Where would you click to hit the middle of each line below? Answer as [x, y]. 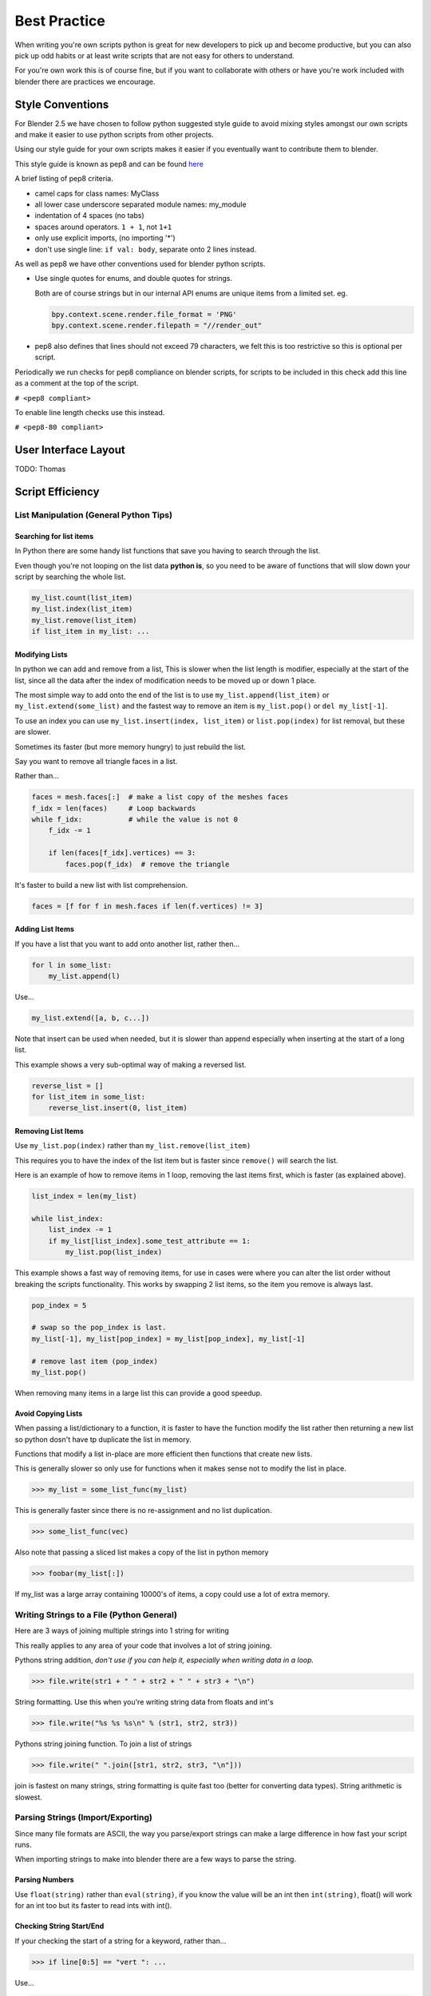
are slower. [33, 732]
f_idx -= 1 [69, 831]
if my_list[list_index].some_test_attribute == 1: [149, 1241]
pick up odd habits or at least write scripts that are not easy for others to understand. [154, 55]
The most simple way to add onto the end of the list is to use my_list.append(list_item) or [172, 695]
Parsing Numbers [45, 1879]
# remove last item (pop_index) [95, 1361]
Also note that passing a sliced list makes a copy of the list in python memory [142, 1552]
